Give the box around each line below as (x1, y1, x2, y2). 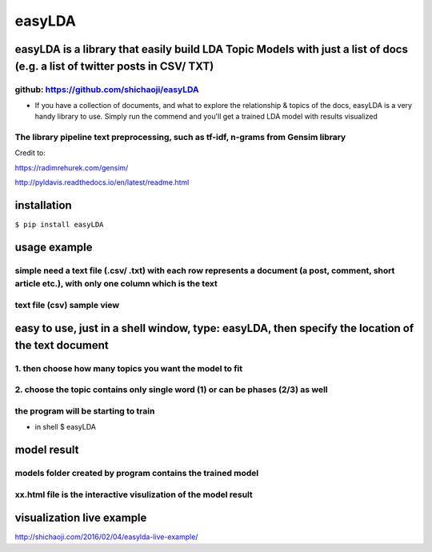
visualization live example (14, 511, 147, 525)
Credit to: (14, 148, 46, 158)
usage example (14, 240, 93, 254)
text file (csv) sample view (14, 299, 120, 310)
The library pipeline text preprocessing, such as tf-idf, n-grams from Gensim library (14, 132, 346, 143)
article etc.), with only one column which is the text (14, 278, 218, 290)
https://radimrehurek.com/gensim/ (14, 162, 129, 172)
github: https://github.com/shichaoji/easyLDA (14, 84, 199, 95)
